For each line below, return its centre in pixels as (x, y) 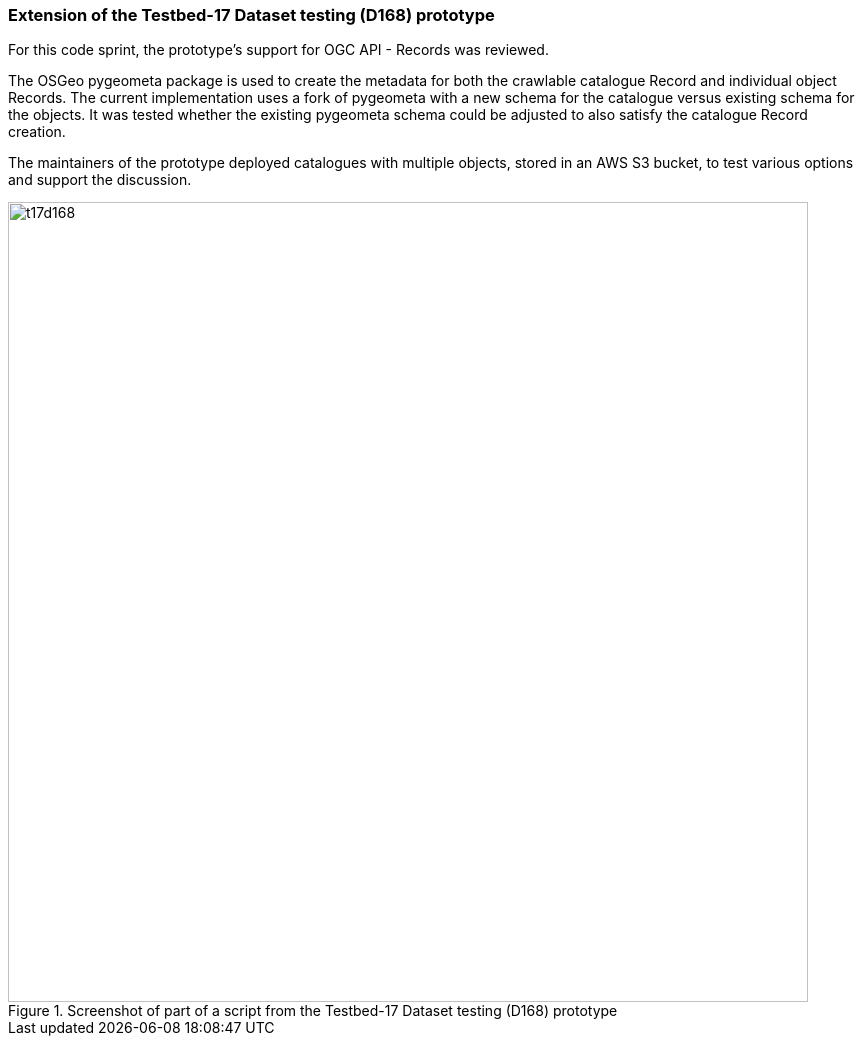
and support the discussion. (100, 180)
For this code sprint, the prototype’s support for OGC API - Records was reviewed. (278, 50)
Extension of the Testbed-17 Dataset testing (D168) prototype (251, 15)
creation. (37, 132)
